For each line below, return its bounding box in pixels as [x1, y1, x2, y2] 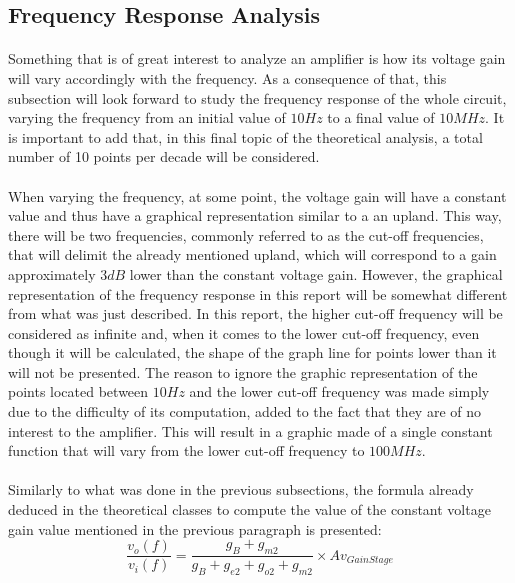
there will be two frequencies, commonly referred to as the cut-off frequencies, [8, 224, 484, 245]
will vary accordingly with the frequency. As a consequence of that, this [8, 67, 447, 88]
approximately [8, 263, 96, 284]
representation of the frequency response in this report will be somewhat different [8, 283, 508, 304]
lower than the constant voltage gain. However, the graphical [129, 263, 503, 284]
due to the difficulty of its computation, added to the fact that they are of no [8, 401, 482, 422]
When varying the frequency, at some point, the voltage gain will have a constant [8, 185, 507, 206]
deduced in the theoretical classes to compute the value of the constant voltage [8, 499, 491, 520]
